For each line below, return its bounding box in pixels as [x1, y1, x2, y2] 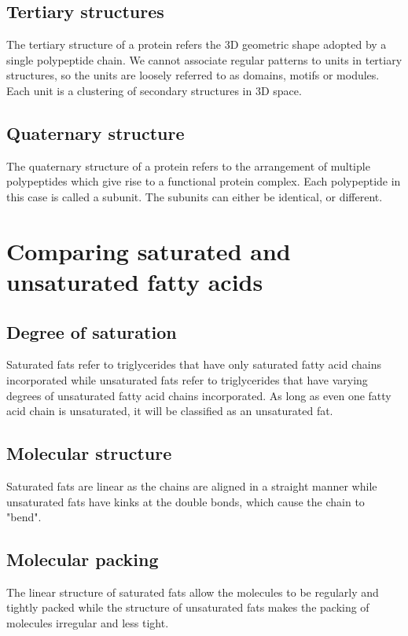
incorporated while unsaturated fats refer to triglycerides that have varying [6, 371, 368, 388]
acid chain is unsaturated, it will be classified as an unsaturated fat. [6, 403, 333, 419]
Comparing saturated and [6, 234, 291, 267]
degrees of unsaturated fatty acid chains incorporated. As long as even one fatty [6, 387, 391, 403]
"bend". [6, 509, 42, 525]
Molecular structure [6, 441, 172, 465]
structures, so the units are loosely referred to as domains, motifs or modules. [6, 67, 380, 83]
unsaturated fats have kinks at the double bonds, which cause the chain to [6, 493, 365, 509]
